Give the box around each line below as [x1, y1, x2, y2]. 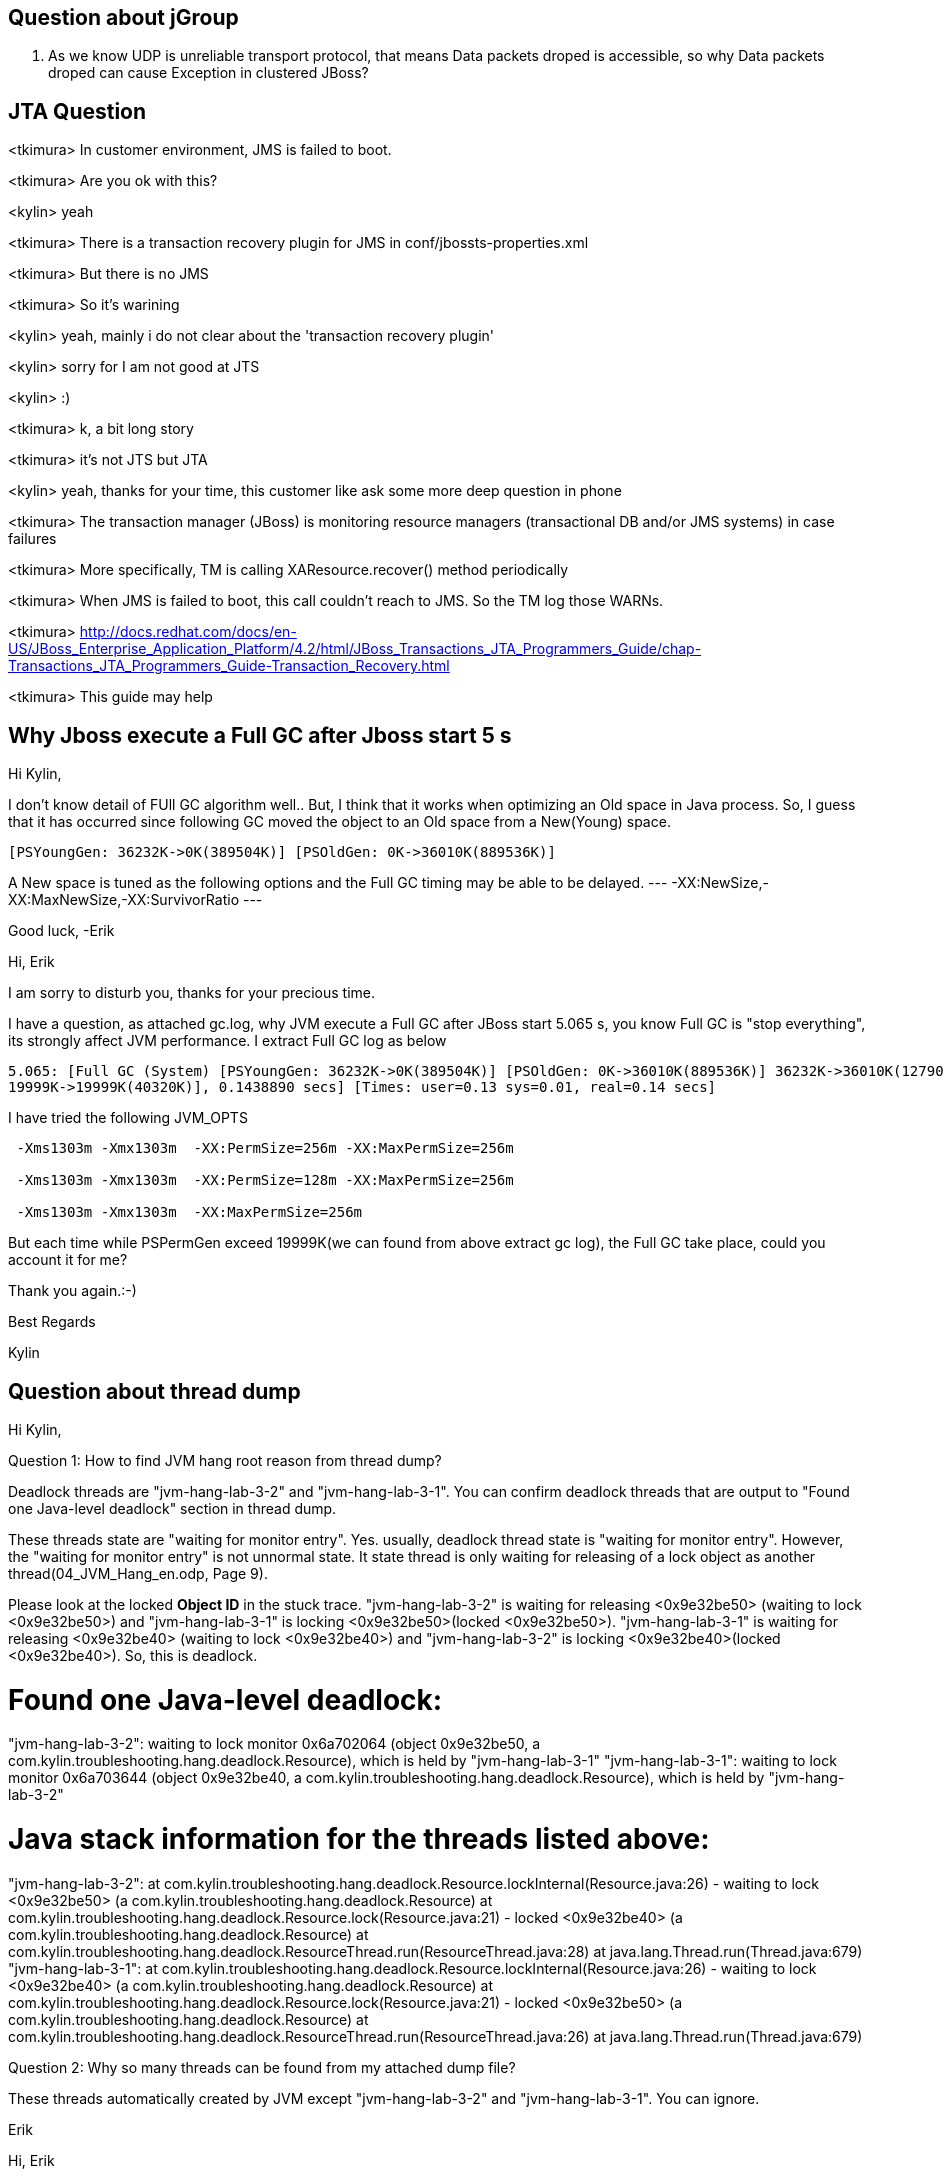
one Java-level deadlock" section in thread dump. [8, 1499, 337, 1517]
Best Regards [8, 1313, 96, 1331]
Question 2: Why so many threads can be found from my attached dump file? [8, 2058, 516, 2076]
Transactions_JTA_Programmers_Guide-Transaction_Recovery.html [8, 657, 450, 675]
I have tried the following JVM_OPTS [8, 1109, 248, 1127]
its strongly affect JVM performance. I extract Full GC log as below [8, 1032, 447, 1050]
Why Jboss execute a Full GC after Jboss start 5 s [8, 722, 512, 748]
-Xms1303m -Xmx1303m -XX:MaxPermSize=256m [16, 1204, 363, 1221]
